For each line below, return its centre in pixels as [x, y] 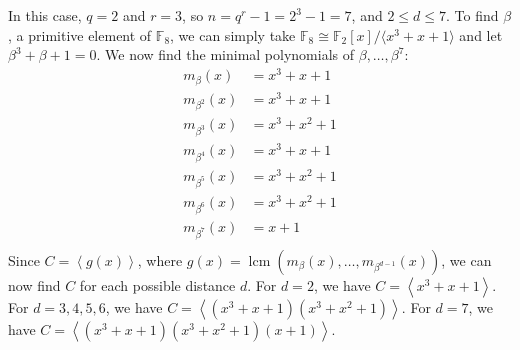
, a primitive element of [80, 34]
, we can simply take [233, 34]
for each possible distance [157, 284]
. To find [472, 15]
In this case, [45, 15]
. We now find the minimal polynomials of [225, 54]
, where [160, 259]
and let [481, 34]
